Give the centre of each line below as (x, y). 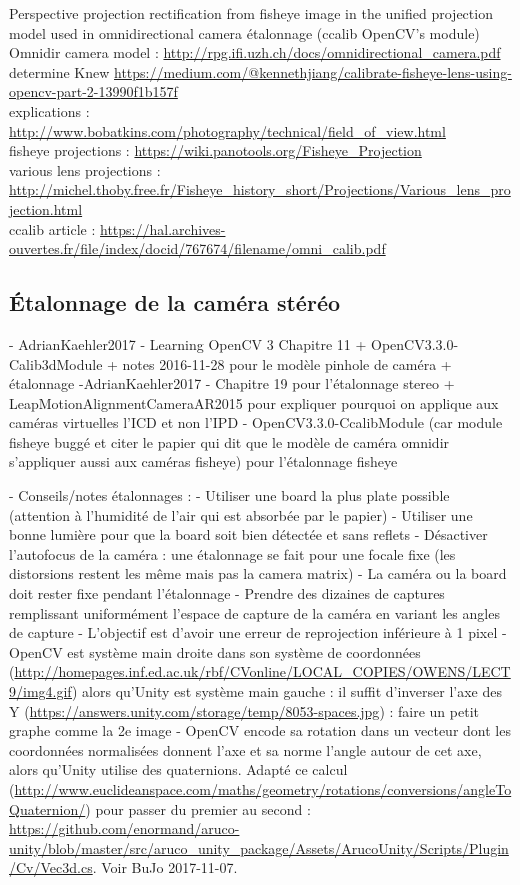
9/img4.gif (41, 691)
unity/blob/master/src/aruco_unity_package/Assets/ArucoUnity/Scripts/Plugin (259, 847)
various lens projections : (85, 169)
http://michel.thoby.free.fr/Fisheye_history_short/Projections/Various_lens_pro (260, 189)
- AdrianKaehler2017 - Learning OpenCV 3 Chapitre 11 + (188, 343)
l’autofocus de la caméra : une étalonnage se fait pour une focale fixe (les (232, 553)
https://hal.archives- (163, 228)
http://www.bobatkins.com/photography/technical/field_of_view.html (227, 130)
